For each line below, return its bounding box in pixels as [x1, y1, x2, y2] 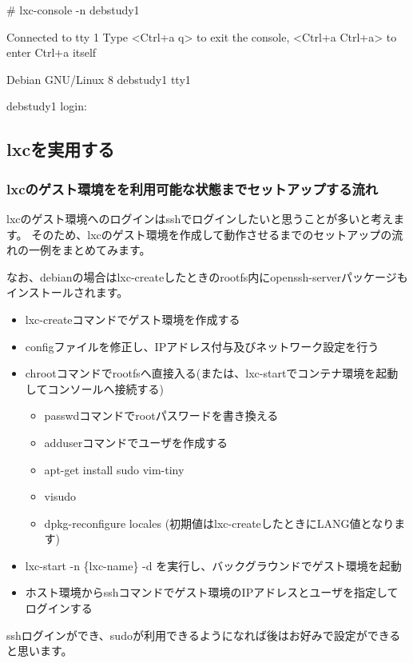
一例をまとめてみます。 [28, 242, 151, 258]
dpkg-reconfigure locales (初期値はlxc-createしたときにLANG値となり [44, 514, 395, 531]
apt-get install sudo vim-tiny [44, 461, 185, 477]
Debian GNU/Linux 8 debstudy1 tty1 [6, 70, 191, 87]
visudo [44, 488, 76, 505]
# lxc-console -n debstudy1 [6, 2, 140, 18]
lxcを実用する [6, 137, 115, 162]
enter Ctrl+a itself [6, 44, 97, 61]
